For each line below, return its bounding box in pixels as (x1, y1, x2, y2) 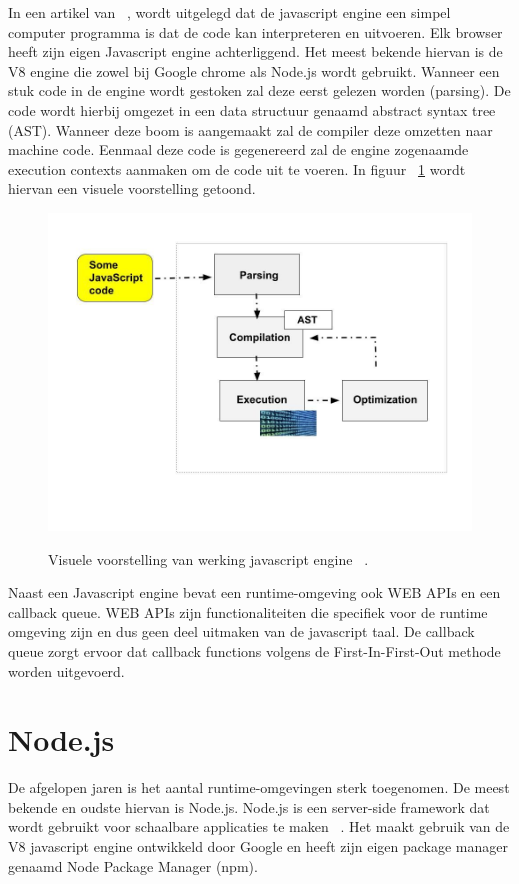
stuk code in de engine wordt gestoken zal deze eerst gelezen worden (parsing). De (8, 80, 511, 101)
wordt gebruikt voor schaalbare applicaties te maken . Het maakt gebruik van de (8, 816, 510, 837)
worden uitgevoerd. (8, 660, 125, 681)
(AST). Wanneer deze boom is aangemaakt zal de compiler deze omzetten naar (8, 119, 493, 140)
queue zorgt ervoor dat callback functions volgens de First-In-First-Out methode (8, 640, 501, 661)
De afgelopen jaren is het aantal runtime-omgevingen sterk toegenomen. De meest (8, 777, 510, 798)
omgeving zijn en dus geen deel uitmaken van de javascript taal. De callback (8, 621, 475, 642)
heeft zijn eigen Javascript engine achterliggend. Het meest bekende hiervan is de (8, 41, 503, 62)
